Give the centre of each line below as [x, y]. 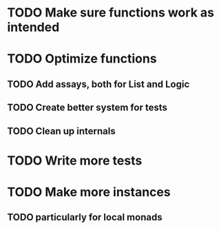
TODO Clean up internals [61, 131]
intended [33, 27]
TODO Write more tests [75, 160]
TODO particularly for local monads [85, 217]
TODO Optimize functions [82, 59]
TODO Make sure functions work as [111, 13]
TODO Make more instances [89, 192]
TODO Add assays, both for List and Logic [98, 84]
